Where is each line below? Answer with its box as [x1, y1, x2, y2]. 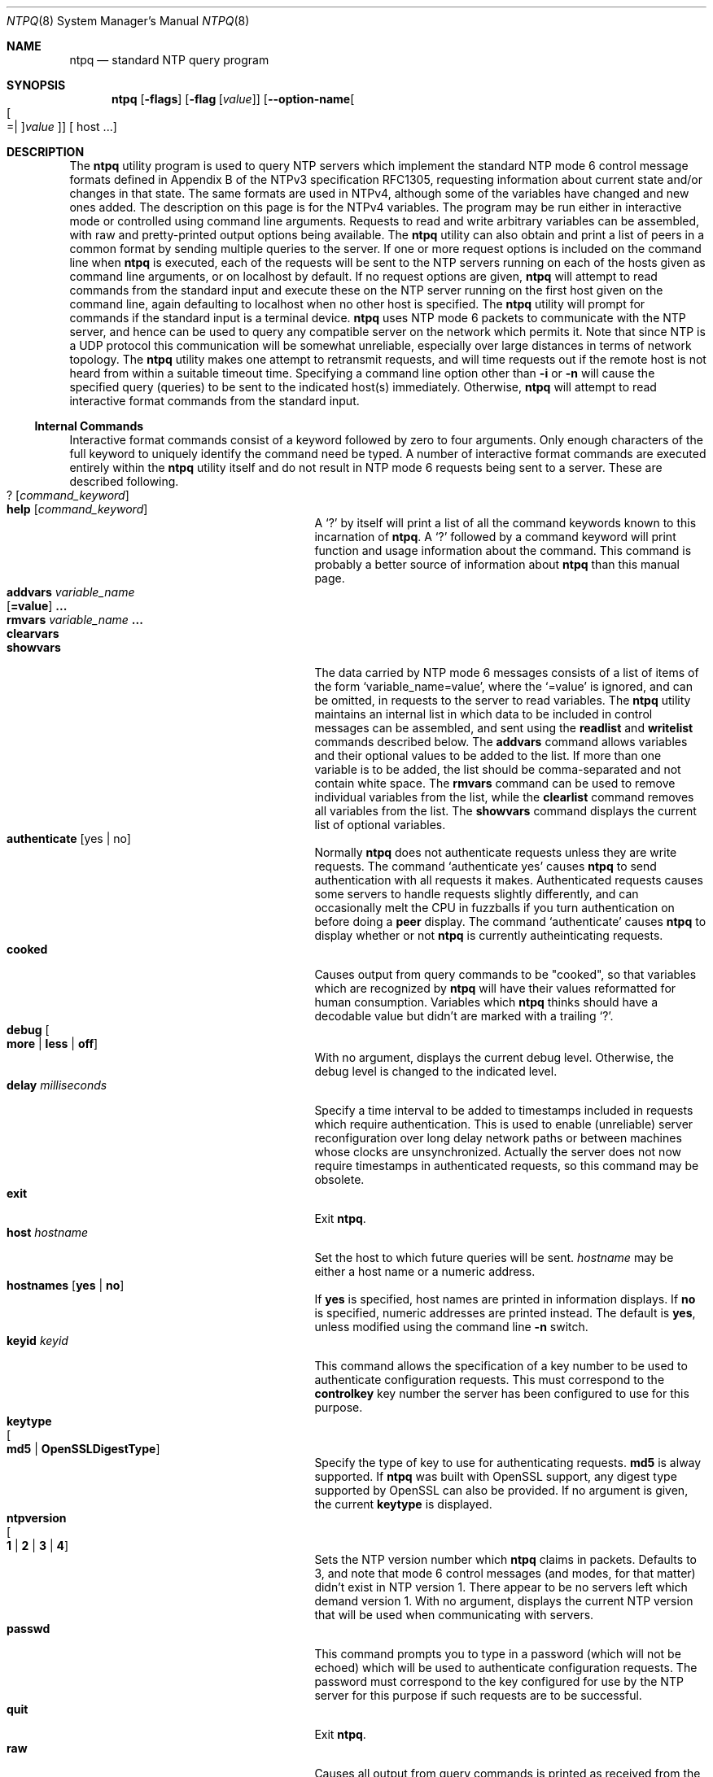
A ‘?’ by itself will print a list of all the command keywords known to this [314, 516, 697, 530]
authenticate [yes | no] [7, 832, 131, 845]
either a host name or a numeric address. [314, 1264, 536, 1278]
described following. [69, 474, 179, 488]
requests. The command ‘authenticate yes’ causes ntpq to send [314, 859, 657, 873]
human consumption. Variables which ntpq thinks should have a [314, 995, 658, 1009]
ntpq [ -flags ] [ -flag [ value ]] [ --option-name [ [112, 92, 355, 106]
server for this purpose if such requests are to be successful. [314, 1688, 642, 1702]
